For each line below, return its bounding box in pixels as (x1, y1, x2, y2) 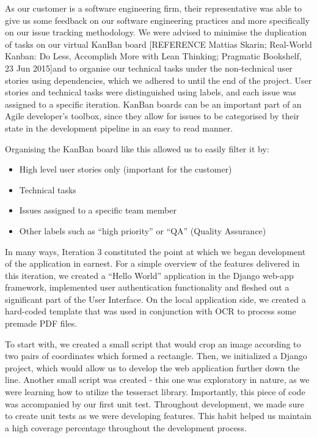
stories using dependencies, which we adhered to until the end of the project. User (5, 73, 312, 86)
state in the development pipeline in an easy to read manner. (5, 121, 233, 134)
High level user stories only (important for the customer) (19, 163, 232, 176)
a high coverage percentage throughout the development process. (5, 421, 247, 434)
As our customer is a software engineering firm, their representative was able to (5, 2, 302, 14)
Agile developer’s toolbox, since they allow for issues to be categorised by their (5, 109, 300, 122)
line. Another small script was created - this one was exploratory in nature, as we (5, 373, 310, 386)
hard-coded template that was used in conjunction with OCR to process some (5, 305, 296, 317)
